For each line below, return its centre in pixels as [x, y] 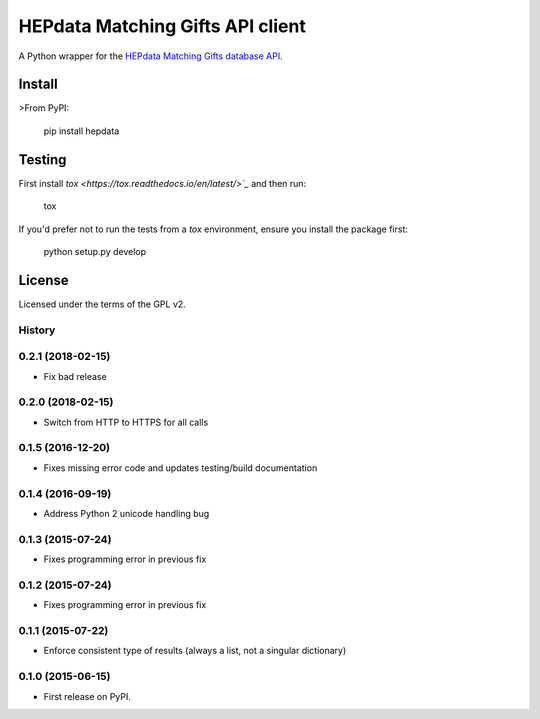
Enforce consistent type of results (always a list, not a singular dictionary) [195, 651]
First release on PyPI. [87, 696]
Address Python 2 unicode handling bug [126, 513]
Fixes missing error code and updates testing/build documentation [180, 467]
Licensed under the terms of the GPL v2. [102, 304]
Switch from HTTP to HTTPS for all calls [126, 422]
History [37, 330]
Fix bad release [75, 376]
